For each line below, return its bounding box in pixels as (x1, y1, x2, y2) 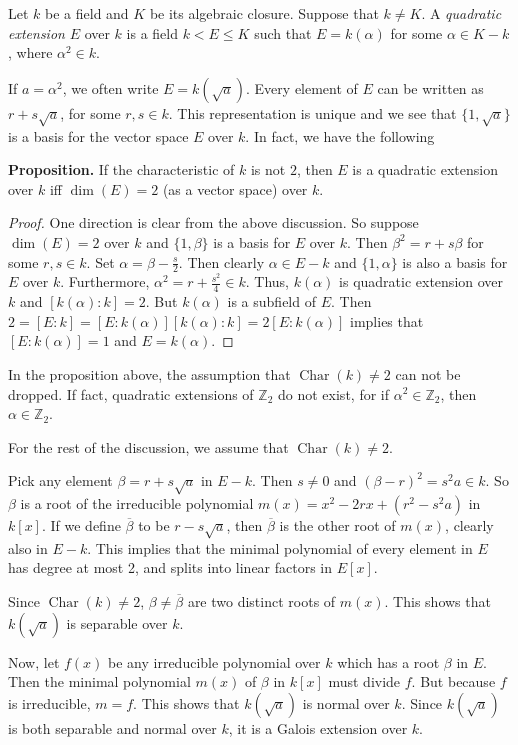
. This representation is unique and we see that (168, 102, 457, 123)
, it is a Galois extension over (228, 717, 408, 738)
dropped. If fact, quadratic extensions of (8, 383, 254, 404)
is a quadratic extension (352, 159, 498, 180)
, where (8, 42, 53, 63)
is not (250, 159, 286, 180)
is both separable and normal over (8, 717, 217, 738)
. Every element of (246, 77, 358, 98)
